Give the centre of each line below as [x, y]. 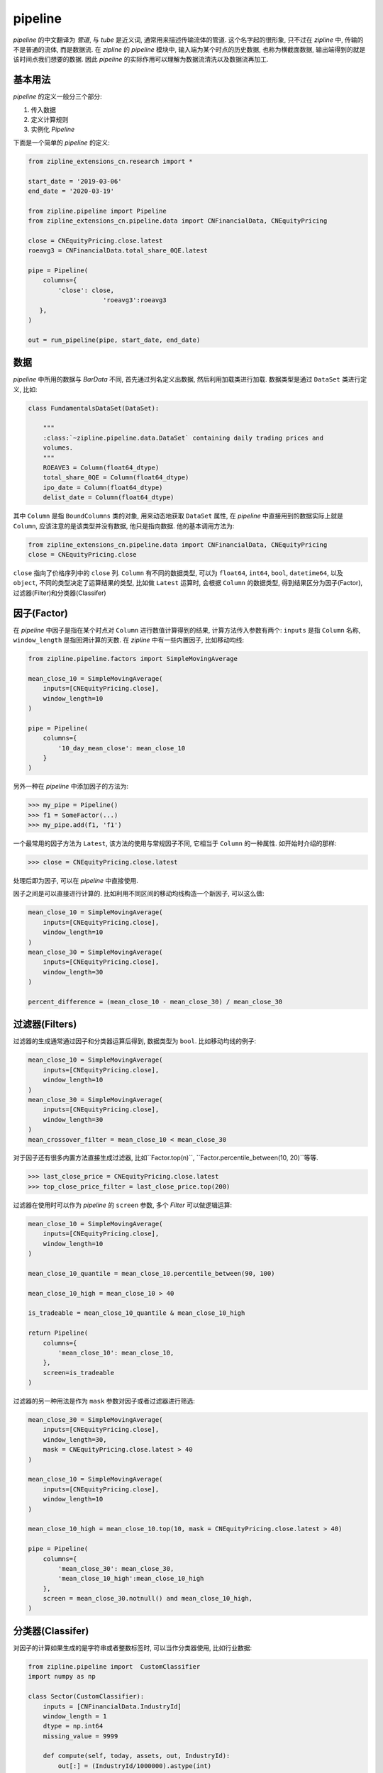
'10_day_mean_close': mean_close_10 [122, 748]
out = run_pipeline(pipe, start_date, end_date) [114, 340]
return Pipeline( [58, 1333]
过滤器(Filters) [45, 1024]
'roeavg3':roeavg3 [135, 300]
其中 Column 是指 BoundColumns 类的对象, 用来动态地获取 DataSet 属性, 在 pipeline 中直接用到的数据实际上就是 [178, 516]
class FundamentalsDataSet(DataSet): [94, 408]
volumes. [58, 448]
